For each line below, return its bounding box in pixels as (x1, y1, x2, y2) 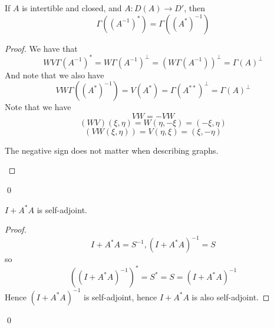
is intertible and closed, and (22, 2, 122, 14)
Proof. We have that (5, 42, 78, 54)
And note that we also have (5, 68, 104, 81)
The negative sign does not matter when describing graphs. (5, 144, 219, 156)
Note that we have (5, 101, 71, 113)
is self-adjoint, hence (84, 290, 157, 303)
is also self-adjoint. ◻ (192, 290, 270, 303)
